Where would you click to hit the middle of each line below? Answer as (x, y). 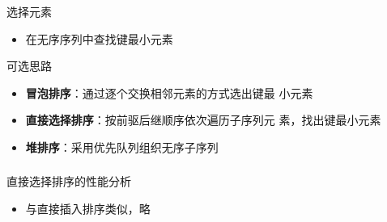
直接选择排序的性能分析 (69, 181)
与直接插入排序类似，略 (88, 208)
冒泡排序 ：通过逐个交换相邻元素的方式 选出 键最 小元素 (169, 92)
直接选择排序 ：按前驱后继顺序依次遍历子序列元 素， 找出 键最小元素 (203, 120)
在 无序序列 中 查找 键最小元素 (99, 38)
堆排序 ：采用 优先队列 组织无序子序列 (122, 147)
